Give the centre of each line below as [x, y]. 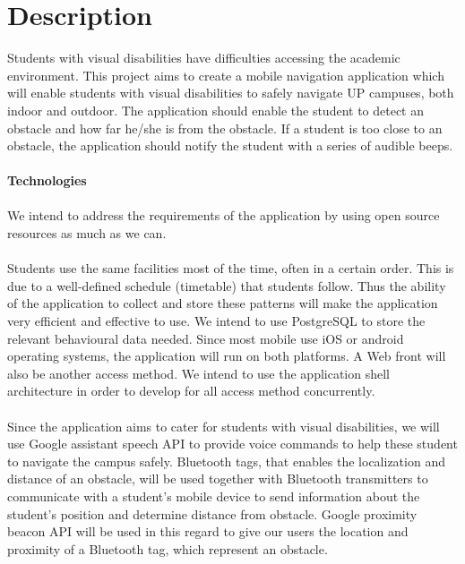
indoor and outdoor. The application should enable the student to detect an [216, 110]
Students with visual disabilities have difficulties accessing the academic [204, 58]
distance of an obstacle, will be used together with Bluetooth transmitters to [218, 479]
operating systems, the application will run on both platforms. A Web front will [227, 356]
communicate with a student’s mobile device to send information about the [214, 496]
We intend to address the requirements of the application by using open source [224, 215]
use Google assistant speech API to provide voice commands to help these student [232, 444]
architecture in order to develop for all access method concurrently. [191, 391]
